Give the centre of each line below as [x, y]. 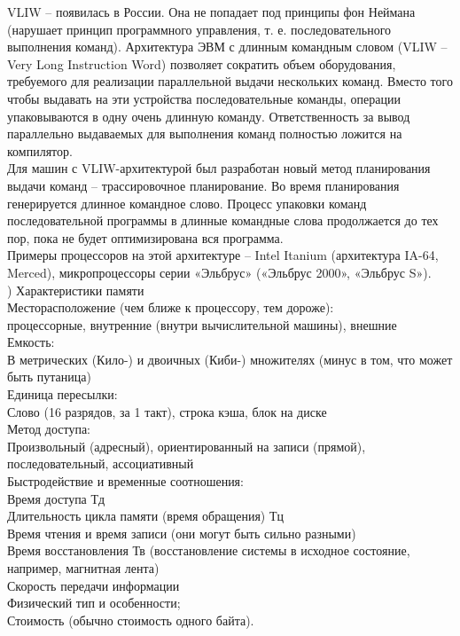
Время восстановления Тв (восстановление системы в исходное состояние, [209, 550]
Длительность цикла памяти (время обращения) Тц [146, 516]
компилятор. [40, 150]
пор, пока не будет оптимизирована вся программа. [145, 237]
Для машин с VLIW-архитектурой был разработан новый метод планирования [219, 168]
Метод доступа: [49, 429]
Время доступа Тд [56, 498]
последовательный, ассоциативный [101, 463]
